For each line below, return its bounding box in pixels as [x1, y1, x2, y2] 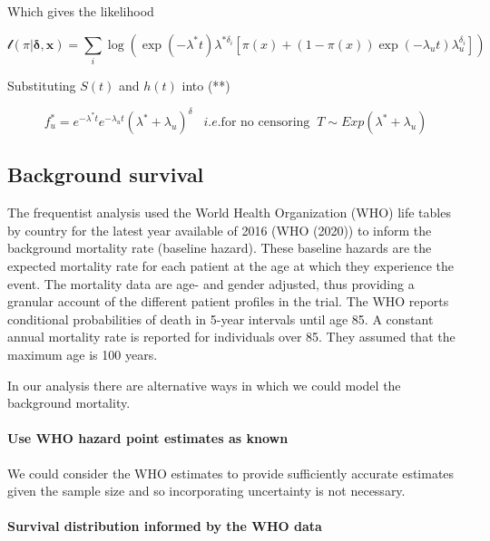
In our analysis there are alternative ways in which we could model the [7, 375, 401, 394]
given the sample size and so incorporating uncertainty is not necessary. [7, 481, 406, 500]
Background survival [7, 160, 204, 188]
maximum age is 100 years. [7, 344, 158, 363]
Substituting [7, 75, 76, 94]
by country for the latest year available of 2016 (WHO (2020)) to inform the [7, 220, 432, 239]
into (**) [181, 75, 230, 94]
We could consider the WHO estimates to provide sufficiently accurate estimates [7, 463, 455, 482]
